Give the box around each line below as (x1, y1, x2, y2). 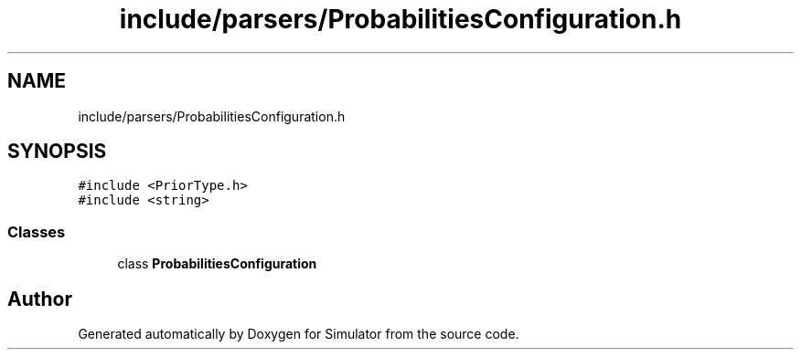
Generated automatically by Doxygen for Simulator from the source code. (78, 326, 519, 342)
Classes (7, 222, 66, 241)
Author (7, 287, 72, 310)
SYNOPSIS (7, 140, 107, 163)
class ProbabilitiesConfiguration (117, 256, 317, 272)
